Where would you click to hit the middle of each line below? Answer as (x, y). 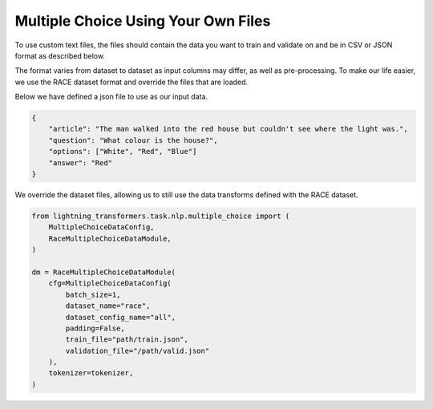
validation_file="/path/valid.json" (138, 350)
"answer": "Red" (80, 163)
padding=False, (95, 328)
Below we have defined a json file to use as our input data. (111, 97)
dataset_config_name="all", (121, 317)
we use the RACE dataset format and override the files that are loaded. (132, 82)
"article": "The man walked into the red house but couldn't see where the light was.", (228, 129)
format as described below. (60, 55)
